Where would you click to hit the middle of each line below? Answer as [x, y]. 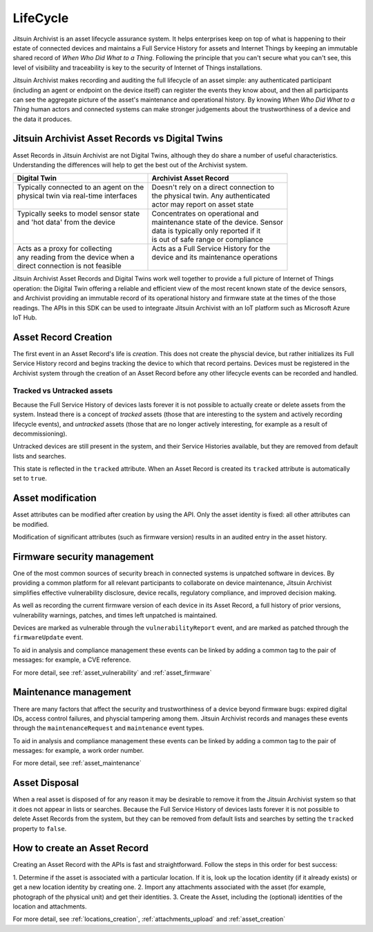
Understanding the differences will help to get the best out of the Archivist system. [130, 165]
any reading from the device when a [76, 257]
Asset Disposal [46, 783]
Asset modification [55, 498]
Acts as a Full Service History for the [211, 249]
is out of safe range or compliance [208, 240]
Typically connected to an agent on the [80, 187]
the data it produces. [42, 119]
